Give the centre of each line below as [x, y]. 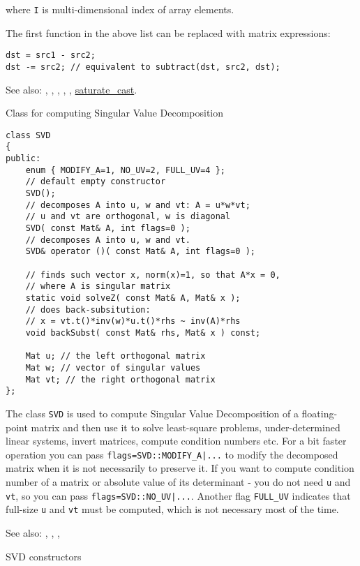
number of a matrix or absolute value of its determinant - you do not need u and [178, 481]
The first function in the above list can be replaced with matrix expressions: [168, 32]
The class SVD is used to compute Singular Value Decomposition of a [152, 413]
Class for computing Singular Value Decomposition [115, 113]
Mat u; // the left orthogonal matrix [115, 356]
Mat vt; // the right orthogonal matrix [120, 379]
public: [23, 159]
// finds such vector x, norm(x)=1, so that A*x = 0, [153, 275]
